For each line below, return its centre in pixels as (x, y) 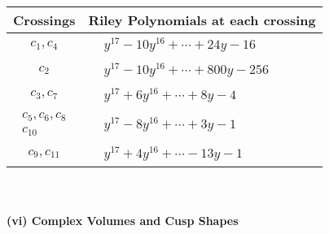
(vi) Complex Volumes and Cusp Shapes (123, 220)
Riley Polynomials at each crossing (202, 20)
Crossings (44, 20)
